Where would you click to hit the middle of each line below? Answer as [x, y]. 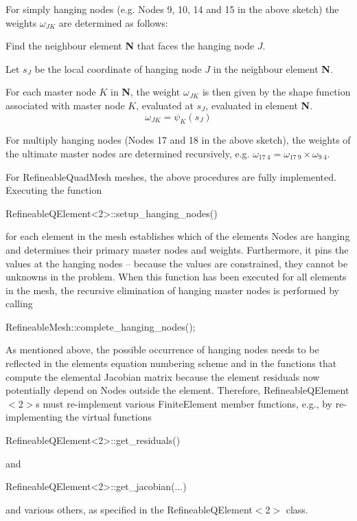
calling [19, 303]
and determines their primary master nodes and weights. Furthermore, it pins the [177, 249]
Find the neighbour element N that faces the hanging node [130, 46]
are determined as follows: [113, 22]
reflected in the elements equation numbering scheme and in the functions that [171, 363]
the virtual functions [108, 417]
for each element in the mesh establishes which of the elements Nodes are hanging [178, 236]
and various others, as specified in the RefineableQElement [129, 509]
